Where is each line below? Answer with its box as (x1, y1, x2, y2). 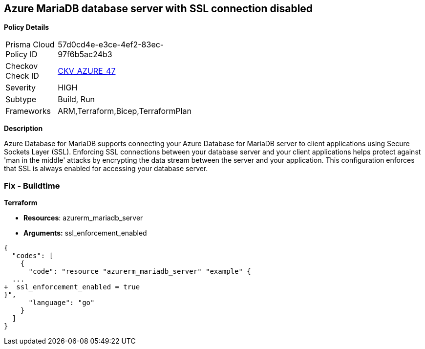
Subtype (5, 94, 37, 105)
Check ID (5, 71, 39, 81)
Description (4, 124, 43, 133)
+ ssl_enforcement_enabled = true (4, 283, 140, 291)
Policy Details (4, 23, 49, 32)
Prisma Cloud (5, 40, 55, 50)
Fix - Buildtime (4, 180, 60, 191)
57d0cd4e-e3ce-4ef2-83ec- (58, 40, 164, 50)
